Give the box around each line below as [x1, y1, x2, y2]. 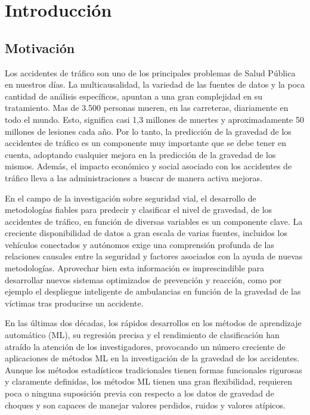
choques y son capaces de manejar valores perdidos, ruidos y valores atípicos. [5, 398, 286, 411]
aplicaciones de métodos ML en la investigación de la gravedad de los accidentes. [5, 352, 300, 364]
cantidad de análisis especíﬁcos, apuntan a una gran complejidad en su [5, 89, 263, 102]
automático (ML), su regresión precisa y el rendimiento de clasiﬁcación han [5, 329, 280, 341]
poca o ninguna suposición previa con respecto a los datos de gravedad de [5, 387, 274, 399]
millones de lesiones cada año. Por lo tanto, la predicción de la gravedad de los [5, 125, 292, 137]
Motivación [5, 38, 75, 57]
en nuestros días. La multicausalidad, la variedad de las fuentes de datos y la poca [5, 78, 305, 91]
